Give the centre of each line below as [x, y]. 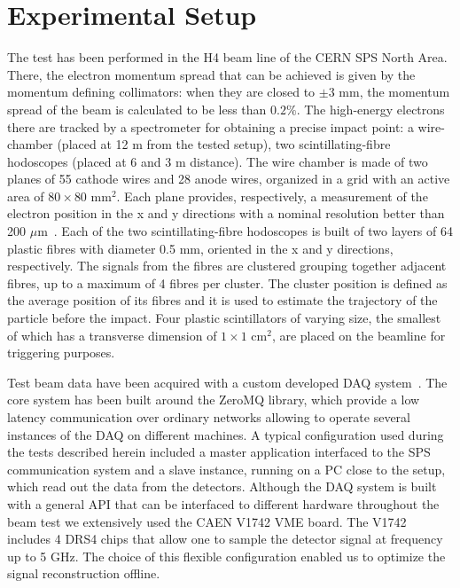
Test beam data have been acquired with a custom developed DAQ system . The [227, 382]
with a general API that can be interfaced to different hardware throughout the [223, 503]
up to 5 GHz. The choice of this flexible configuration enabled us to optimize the [226, 556]
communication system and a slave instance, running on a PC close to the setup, [226, 469]
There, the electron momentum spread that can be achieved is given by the [211, 74]
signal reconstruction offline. [84, 573]
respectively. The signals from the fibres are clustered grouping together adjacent [227, 266]
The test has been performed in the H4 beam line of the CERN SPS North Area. [227, 57]
